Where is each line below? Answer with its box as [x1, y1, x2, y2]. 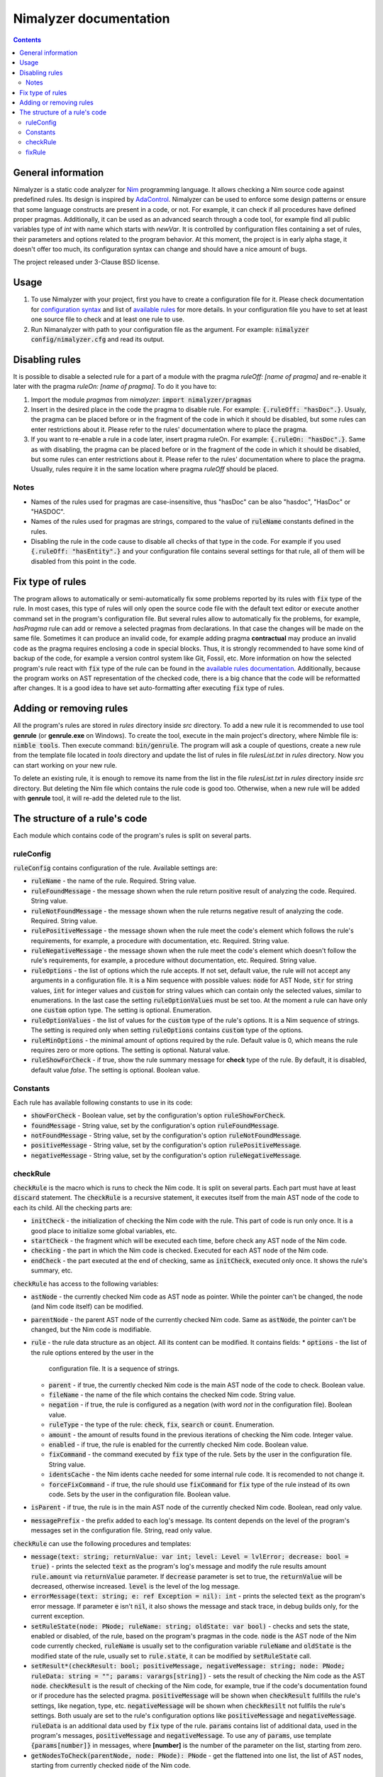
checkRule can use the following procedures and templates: [13, 1539, 191, 1547]
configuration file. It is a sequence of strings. [48, 1365, 180, 1373]
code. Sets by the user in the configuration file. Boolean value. [48, 1490, 231, 1498]
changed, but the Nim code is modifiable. [30, 1326, 152, 1334]
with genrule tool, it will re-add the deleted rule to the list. [13, 793, 182, 802]
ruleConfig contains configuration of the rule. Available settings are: [13, 864, 218, 872]
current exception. [30, 1612, 85, 1621]
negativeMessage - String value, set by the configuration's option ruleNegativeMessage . [30, 1151, 301, 1159]
